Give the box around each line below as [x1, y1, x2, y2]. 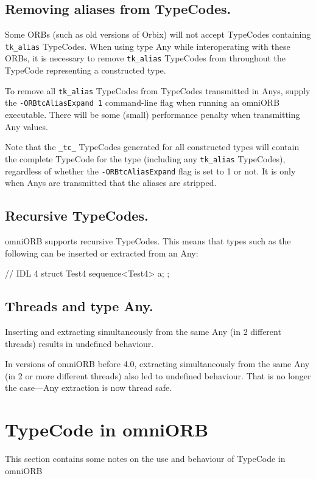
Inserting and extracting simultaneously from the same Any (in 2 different [5, 325, 281, 337]
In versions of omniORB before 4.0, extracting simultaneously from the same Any [5, 357, 310, 370]
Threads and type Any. [5, 297, 153, 315]
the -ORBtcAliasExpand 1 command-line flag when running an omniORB [5, 96, 280, 109]
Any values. [5, 120, 48, 133]
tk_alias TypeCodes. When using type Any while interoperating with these [5, 40, 290, 52]
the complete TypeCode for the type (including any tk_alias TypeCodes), [5, 152, 286, 165]
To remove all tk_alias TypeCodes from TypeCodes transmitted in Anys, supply [5, 84, 311, 97]
